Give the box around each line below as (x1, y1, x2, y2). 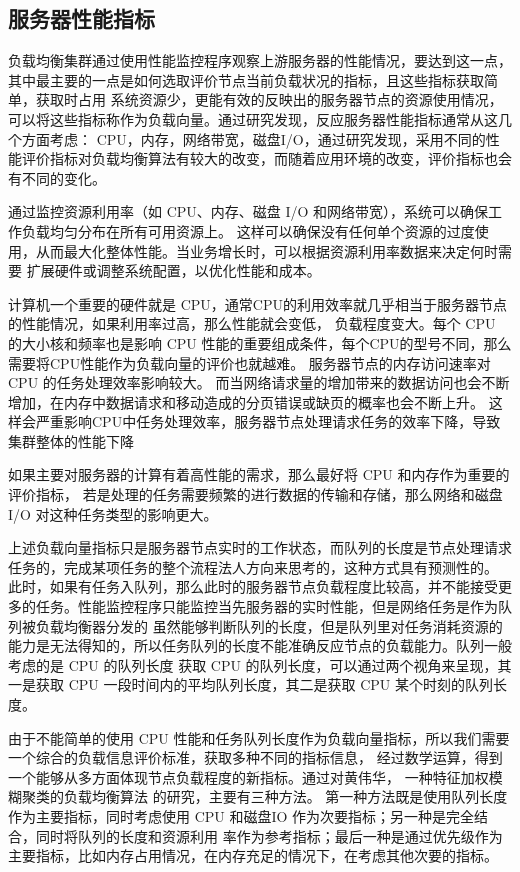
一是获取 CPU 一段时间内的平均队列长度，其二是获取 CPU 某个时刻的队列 (8, 674, 493, 695)
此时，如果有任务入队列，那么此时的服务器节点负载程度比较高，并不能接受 (8, 576, 498, 597)
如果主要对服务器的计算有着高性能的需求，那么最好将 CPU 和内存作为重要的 (8, 464, 510, 485)
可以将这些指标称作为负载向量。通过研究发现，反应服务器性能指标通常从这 (8, 108, 498, 129)
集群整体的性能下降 (8, 430, 134, 451)
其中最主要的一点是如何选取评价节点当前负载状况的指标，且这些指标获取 (8, 69, 484, 90)
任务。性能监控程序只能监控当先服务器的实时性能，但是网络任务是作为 (35, 596, 498, 617)
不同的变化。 (21, 167, 106, 188)
